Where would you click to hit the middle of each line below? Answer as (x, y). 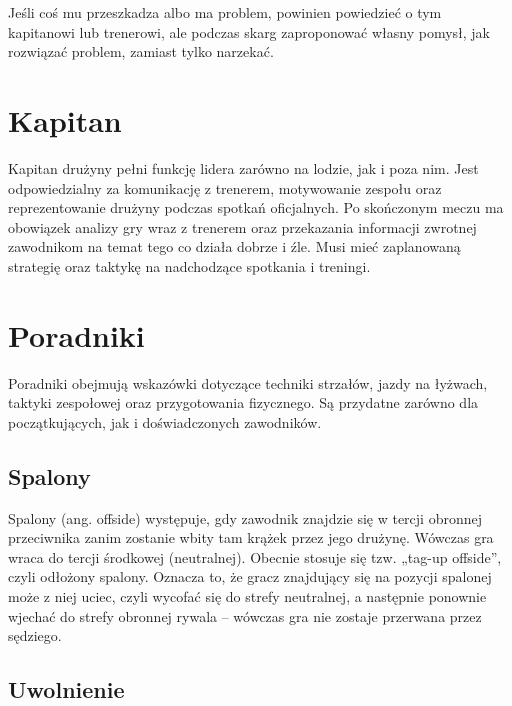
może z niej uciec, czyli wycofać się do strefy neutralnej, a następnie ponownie (247, 595)
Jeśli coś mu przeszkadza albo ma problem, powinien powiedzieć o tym (225, 12)
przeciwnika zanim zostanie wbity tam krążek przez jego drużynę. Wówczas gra (251, 537)
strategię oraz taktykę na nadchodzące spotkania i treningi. (189, 265)
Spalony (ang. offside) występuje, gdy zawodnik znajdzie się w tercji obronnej (245, 517)
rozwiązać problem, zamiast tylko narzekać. (141, 51)
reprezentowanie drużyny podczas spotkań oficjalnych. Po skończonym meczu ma (256, 207)
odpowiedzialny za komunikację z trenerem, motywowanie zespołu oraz (225, 187)
